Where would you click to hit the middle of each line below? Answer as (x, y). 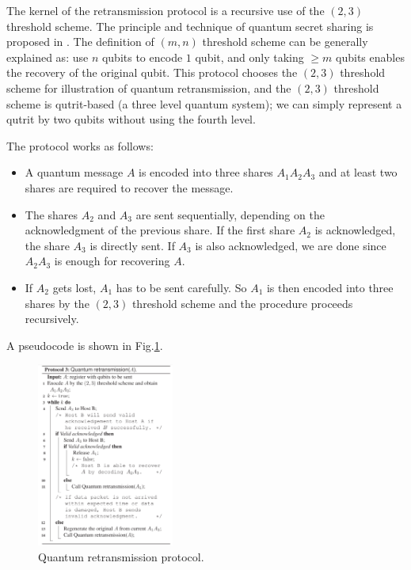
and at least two (358, 172)
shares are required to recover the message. (129, 187)
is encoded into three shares (206, 172)
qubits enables (370, 57)
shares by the (57, 303)
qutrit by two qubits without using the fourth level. (131, 119)
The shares (51, 214)
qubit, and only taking (249, 57)
